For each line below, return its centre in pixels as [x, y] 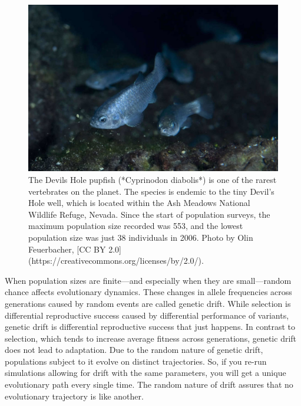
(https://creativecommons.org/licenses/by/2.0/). [116, 261]
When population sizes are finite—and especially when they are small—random [148, 280]
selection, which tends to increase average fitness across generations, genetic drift [151, 338]
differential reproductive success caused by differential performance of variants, [147, 315]
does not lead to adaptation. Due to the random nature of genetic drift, [134, 350]
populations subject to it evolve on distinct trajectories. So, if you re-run [136, 361]
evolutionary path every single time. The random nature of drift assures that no [149, 384]
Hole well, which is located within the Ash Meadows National [139, 203]
